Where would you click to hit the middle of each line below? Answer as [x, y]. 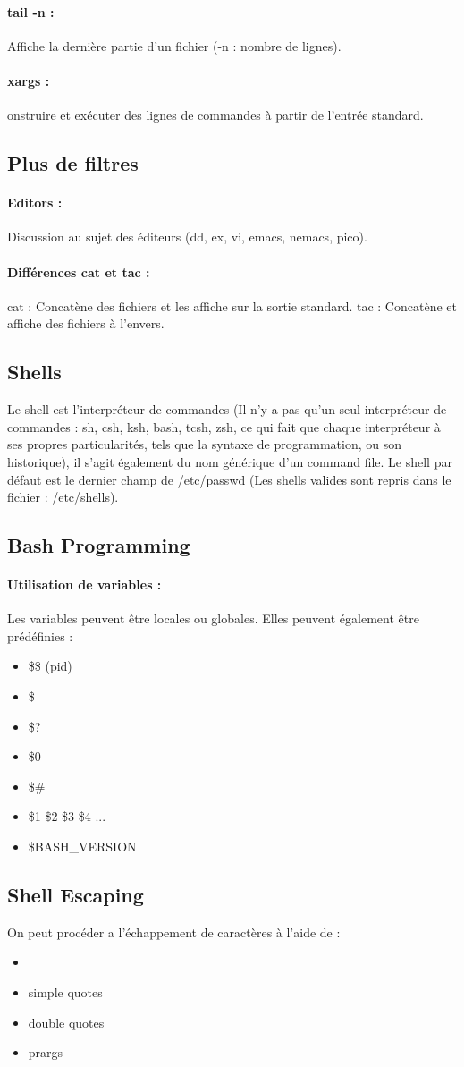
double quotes [66, 1022]
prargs [46, 1052]
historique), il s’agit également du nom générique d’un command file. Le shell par [230, 461]
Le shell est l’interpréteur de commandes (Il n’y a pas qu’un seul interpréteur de [227, 409]
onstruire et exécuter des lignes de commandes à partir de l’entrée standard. [215, 115]
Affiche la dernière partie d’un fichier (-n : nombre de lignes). [174, 45]
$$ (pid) [50, 666]
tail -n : [31, 11]
